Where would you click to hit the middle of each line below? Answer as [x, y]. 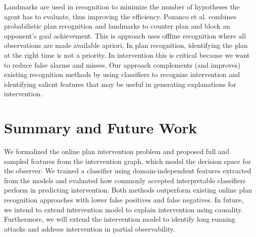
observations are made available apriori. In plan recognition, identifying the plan [126, 45]
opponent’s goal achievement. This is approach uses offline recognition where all [125, 35]
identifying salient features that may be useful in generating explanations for [120, 84]
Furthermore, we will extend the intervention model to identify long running [120, 219]
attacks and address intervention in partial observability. [90, 228]
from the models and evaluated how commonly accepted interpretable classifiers [125, 180]
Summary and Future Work [101, 128]
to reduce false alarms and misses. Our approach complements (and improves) [122, 64]
